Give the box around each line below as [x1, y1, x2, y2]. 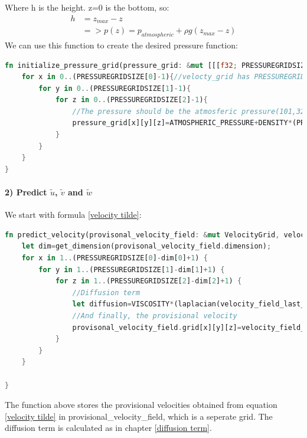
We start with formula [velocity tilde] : [5, 208, 142, 221]
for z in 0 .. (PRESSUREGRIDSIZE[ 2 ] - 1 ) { [55, 96, 208, 104]
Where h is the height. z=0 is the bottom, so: [5, 1, 169, 13]
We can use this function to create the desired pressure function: [5, 38, 238, 51]
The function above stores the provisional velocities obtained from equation [5, 398, 277, 411]
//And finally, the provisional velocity [72, 311, 237, 320]
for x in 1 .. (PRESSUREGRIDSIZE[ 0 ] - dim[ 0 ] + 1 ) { [21, 254, 208, 263]
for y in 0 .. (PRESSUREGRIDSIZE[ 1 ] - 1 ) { [38, 84, 191, 93]
